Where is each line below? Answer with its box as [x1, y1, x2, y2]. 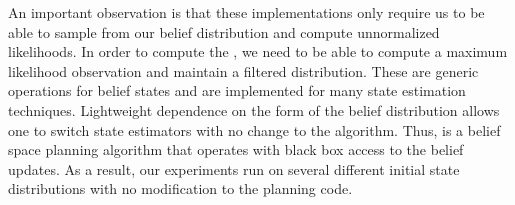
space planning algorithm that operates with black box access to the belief [8, 139, 464, 160]
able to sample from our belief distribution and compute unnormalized [8, 21, 440, 42]
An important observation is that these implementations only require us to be [8, 2, 485, 22]
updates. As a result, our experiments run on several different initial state [8, 158, 460, 179]
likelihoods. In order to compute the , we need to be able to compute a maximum [8, 41, 508, 62]
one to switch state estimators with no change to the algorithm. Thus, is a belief [8, 119, 501, 140]
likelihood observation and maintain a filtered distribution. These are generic [8, 60, 479, 81]
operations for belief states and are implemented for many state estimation [8, 80, 466, 101]
